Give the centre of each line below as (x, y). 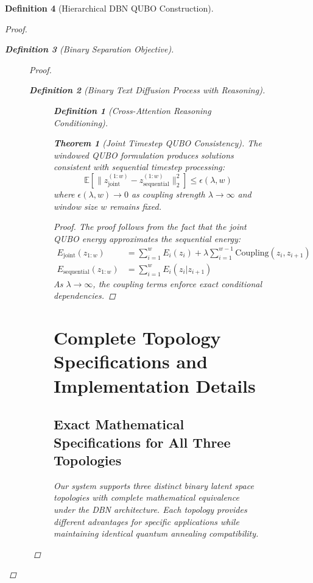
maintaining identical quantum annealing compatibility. (156, 533)
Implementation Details (155, 385)
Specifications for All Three (142, 442)
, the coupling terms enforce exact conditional (178, 283)
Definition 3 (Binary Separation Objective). (90, 49)
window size (76, 206)
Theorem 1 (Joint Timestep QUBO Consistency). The (158, 143)
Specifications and (131, 361)
